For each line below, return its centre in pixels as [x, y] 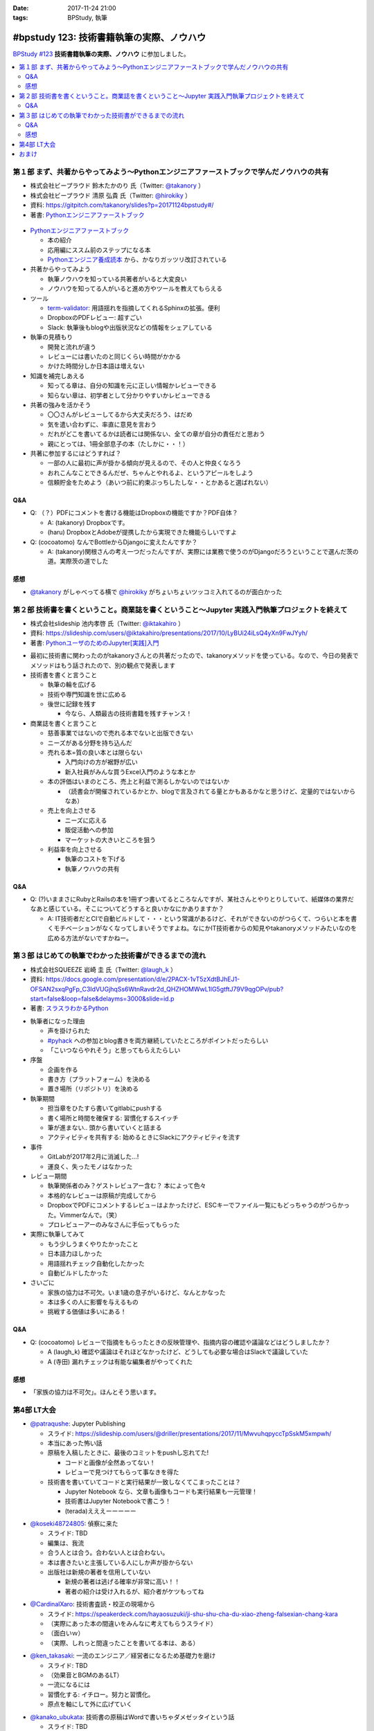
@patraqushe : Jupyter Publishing [78, 1424]
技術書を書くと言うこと [63, 674]
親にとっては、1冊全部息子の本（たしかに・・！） [118, 444]
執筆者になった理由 [57, 1021]
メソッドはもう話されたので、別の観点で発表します [103, 665]
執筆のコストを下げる [95, 859]
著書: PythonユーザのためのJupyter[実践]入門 [95, 643]
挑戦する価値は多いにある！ [87, 1311]
